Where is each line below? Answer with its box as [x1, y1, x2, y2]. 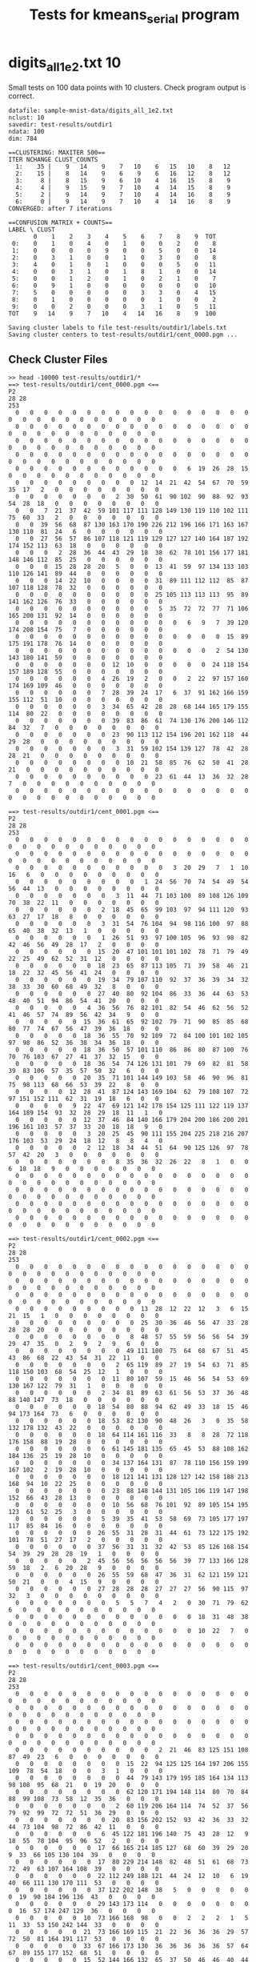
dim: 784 [8, 134, 38, 143]
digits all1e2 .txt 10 [8, 54, 122, 74]
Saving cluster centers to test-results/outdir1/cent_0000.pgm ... [8, 330, 238, 339]
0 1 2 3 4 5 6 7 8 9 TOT [33, 233, 217, 241]
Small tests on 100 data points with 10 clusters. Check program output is [8, 82, 246, 93]
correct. [8, 91, 34, 101]
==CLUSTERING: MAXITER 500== [8, 149, 106, 157]
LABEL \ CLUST [8, 226, 56, 234]
